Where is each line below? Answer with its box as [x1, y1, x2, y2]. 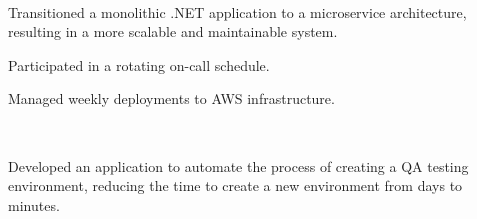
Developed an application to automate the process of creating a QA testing [8, 155, 469, 176]
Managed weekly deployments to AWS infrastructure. [8, 88, 335, 109]
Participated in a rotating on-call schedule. [8, 54, 270, 75]
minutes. [8, 194, 60, 215]
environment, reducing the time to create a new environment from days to [8, 175, 463, 196]
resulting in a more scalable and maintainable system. [8, 21, 338, 42]
